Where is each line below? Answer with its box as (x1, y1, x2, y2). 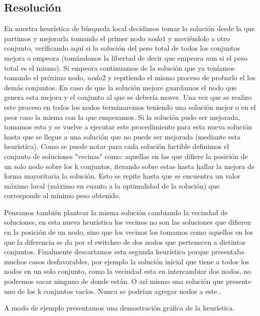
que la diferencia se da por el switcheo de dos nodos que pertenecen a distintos (4, 236, 246, 247)
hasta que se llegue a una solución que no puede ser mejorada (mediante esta (4, 131, 240, 141)
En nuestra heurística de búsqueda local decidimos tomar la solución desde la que (4, 23, 255, 34)
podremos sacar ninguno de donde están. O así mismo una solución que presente (4, 276, 251, 286)
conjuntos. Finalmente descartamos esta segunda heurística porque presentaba (4, 246, 244, 257)
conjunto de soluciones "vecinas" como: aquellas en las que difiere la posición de (4, 150, 248, 161)
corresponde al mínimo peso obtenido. (4, 190, 121, 201)
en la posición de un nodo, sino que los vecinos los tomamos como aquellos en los (4, 227, 253, 237)
